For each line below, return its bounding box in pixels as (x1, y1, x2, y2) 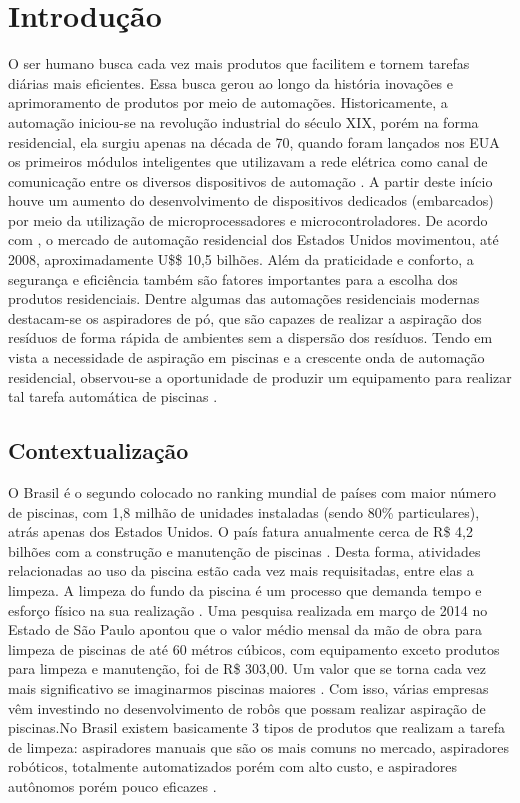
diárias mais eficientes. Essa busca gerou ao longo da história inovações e (8, 72, 453, 93)
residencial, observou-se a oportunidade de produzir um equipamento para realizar (8, 366, 512, 387)
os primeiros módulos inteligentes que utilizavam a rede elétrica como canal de (8, 151, 488, 172)
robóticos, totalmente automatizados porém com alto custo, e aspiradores (8, 756, 457, 777)
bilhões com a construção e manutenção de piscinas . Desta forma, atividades (8, 540, 481, 561)
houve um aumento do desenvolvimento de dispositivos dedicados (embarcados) (8, 190, 494, 211)
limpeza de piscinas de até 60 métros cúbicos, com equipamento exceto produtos (8, 638, 500, 659)
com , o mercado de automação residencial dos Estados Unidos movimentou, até (8, 229, 499, 250)
